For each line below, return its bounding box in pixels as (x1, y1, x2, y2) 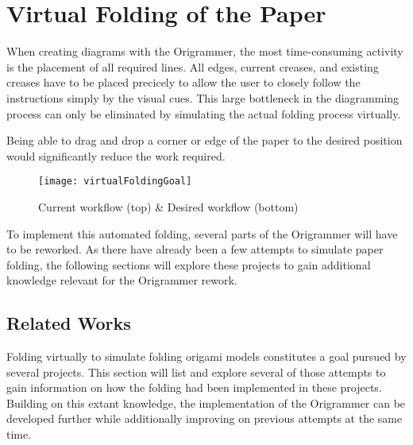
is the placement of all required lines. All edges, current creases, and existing (6, 58, 379, 75)
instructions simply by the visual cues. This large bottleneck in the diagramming (6, 89, 399, 106)
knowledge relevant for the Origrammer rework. (6, 272, 237, 288)
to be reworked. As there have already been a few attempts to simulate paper (6, 241, 384, 257)
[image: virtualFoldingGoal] (38, 176, 192, 188)
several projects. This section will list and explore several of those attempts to (6, 363, 386, 380)
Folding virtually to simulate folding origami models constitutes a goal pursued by (6, 348, 407, 365)
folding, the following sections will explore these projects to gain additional (6, 256, 371, 273)
